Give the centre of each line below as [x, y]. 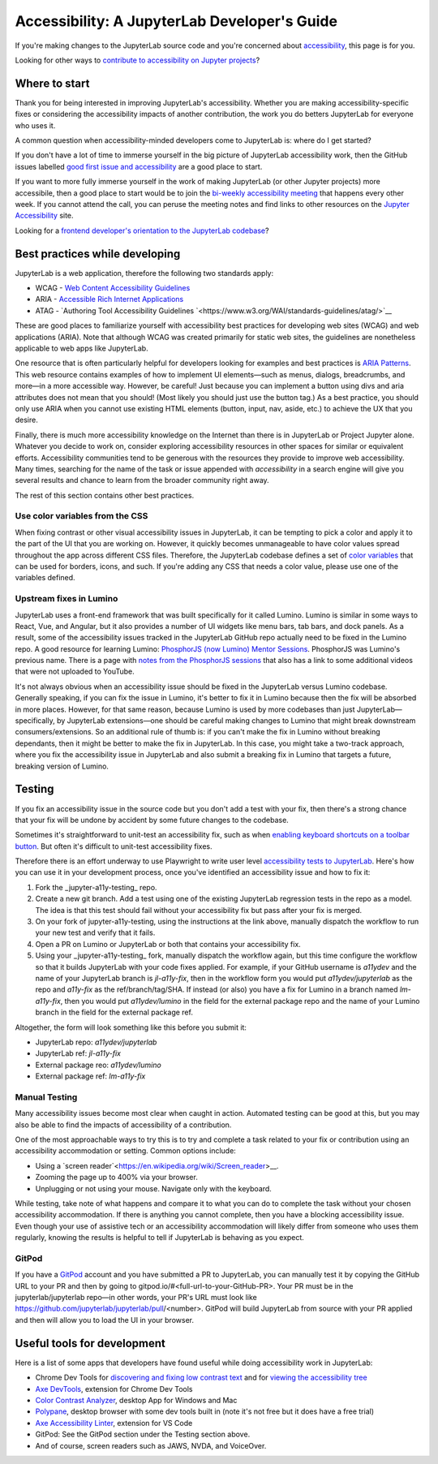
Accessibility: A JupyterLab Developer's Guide [176, 21]
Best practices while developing [98, 254]
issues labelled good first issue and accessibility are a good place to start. [139, 166]
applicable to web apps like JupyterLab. [82, 348]
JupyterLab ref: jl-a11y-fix [78, 1053]
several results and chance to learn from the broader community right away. [142, 480]
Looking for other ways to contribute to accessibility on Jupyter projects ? [137, 60]
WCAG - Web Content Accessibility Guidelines [113, 288]
